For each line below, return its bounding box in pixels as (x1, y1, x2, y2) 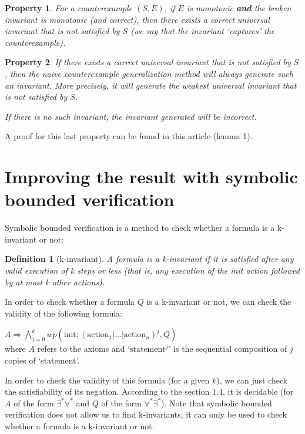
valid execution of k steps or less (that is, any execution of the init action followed (5, 264, 300, 277)
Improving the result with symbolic (5, 164, 298, 189)
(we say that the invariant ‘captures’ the (130, 25, 275, 37)
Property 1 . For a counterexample (5, 2, 132, 14)
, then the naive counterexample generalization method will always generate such (5, 67, 293, 79)
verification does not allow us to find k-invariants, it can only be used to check (5, 408, 287, 420)
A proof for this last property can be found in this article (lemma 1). (5, 130, 253, 142)
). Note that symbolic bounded (161, 396, 272, 409)
